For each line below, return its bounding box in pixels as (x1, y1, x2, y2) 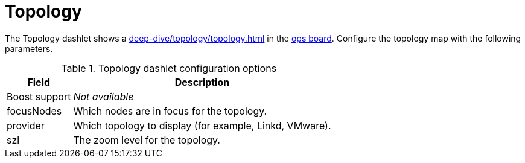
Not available (73, 90, 134, 103)
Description (174, 75, 230, 88)
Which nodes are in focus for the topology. (73, 104, 267, 117)
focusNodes (7, 104, 62, 117)
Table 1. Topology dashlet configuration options (61, 62, 277, 74)
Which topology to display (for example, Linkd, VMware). (73, 119, 331, 132)
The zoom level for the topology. (73, 133, 220, 146)
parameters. (5, 43, 53, 54)
